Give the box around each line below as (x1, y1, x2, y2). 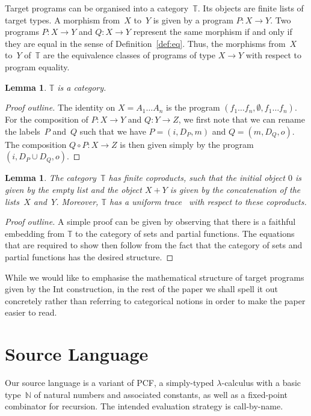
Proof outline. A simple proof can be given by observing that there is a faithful (5, 215, 296, 228)
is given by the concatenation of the (170, 183, 301, 195)
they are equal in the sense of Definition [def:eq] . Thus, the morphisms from (5, 37, 286, 49)
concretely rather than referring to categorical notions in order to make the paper (5, 294, 306, 307)
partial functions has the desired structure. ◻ (5, 250, 174, 263)
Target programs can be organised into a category (5, 2, 189, 14)
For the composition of (5, 113, 88, 126)
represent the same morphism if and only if (133, 25, 292, 38)
